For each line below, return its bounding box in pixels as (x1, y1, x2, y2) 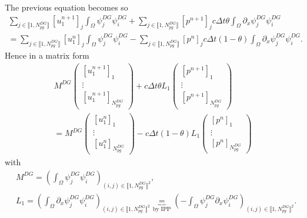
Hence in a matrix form (5, 49, 89, 62)
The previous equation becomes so (5, 1, 128, 13)
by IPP (152, 206, 171, 212)
